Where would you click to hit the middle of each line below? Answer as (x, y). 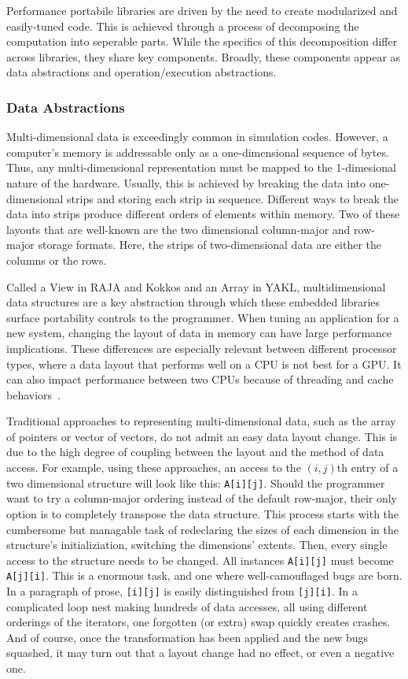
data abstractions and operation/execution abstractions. (142, 72)
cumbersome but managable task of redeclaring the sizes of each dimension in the (203, 529)
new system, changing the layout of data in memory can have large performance (199, 333)
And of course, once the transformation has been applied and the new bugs (187, 637)
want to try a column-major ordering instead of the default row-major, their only (202, 498)
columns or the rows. (57, 260)
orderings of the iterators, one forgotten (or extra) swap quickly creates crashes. (198, 622)
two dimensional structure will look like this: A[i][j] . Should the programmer (196, 482)
